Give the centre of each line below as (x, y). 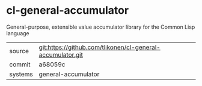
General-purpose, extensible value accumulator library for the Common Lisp (101, 27)
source (19, 51)
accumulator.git (61, 54)
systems (21, 74)
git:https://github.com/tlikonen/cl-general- (99, 47)
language (18, 33)
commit (20, 64)
